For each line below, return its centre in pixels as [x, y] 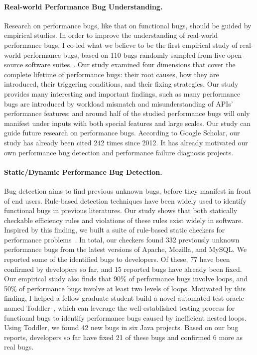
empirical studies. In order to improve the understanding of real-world [111, 35]
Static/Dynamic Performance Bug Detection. [83, 172]
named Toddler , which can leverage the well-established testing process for [120, 308]
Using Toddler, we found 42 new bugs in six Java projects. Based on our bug [121, 327]
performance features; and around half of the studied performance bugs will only [127, 113]
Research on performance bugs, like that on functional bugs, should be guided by [128, 25]
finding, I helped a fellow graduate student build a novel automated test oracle [124, 298]
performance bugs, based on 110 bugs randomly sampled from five [124, 55]
